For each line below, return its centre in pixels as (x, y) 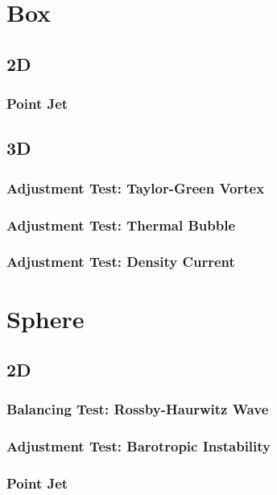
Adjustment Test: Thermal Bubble (121, 225)
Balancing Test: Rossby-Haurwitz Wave (138, 409)
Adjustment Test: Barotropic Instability (139, 446)
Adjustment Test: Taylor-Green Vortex (136, 187)
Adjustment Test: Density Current (121, 262)
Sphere (45, 318)
